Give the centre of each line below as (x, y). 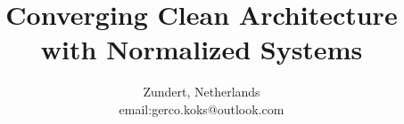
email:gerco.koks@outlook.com (202, 108)
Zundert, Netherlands (202, 92)
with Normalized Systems (202, 49)
